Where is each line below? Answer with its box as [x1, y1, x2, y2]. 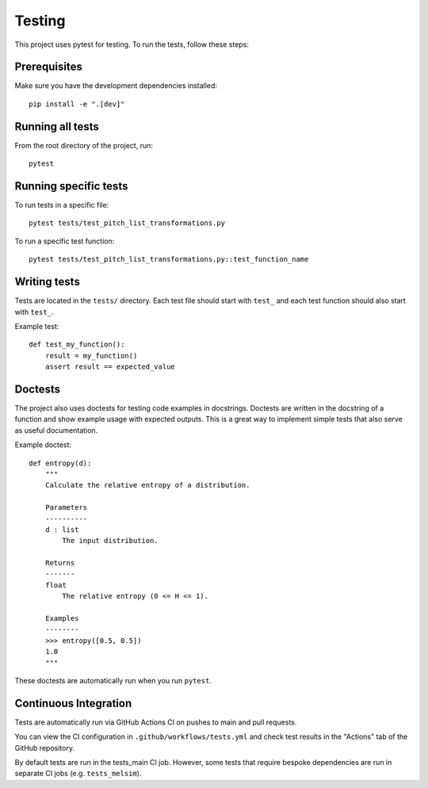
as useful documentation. [14, 425, 98, 435]
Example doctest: [14, 440, 71, 449]
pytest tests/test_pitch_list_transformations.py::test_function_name [29, 254, 309, 264]
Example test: [14, 321, 59, 331]
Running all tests [14, 120, 99, 133]
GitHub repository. [14, 743, 75, 752]
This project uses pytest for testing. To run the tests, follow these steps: [14, 40, 250, 49]
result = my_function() [44, 351, 138, 360]
